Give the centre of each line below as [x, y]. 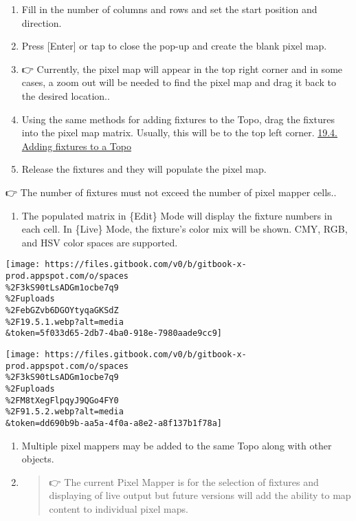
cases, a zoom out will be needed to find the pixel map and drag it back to [179, 82]
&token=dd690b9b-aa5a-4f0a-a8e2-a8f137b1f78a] [114, 423]
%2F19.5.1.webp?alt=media [65, 322]
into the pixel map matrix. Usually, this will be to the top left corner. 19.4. [179, 132]
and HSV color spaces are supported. [100, 242]
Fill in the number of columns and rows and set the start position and [169, 9]
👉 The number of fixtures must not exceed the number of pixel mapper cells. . [171, 192]
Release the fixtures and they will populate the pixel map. [144, 169]
